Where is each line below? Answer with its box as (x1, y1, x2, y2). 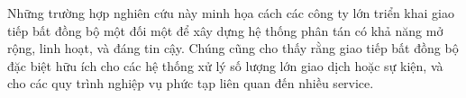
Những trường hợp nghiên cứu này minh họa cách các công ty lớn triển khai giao (7, 4, 454, 22)
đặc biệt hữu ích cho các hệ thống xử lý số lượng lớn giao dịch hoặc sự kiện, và (7, 56, 443, 75)
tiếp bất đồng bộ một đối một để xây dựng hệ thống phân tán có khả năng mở (7, 21, 443, 40)
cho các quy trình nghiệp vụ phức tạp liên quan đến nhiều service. (7, 74, 374, 93)
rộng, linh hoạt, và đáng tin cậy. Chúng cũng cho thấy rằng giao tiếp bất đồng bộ (7, 39, 459, 58)
